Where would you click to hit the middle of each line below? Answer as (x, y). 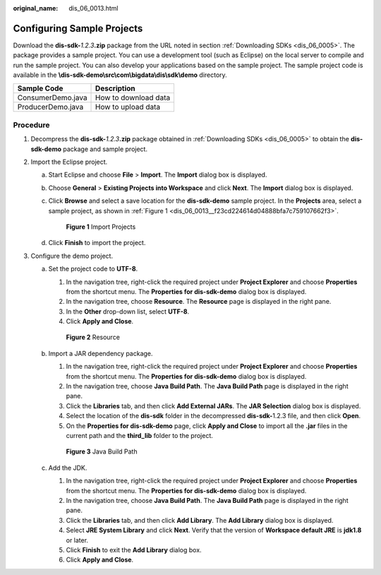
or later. (77, 540)
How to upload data (128, 107)
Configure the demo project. (72, 256)
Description (115, 88)
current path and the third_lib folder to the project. (139, 435)
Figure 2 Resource (93, 337)
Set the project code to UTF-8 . (93, 269)
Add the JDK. (68, 468)
